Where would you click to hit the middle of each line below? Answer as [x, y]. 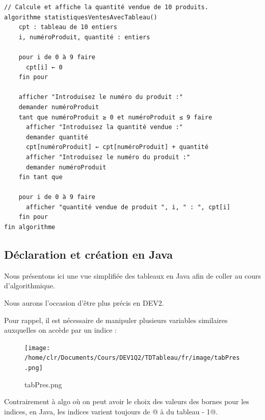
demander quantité [57, 137]
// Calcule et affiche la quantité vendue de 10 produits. [106, 7]
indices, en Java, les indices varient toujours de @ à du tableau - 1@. [111, 411]
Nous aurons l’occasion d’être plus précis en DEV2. [84, 303]
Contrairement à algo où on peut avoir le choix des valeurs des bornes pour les [127, 401]
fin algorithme [30, 227]
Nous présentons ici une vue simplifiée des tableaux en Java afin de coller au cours [132, 275]
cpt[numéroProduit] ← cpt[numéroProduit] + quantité [117, 147]
